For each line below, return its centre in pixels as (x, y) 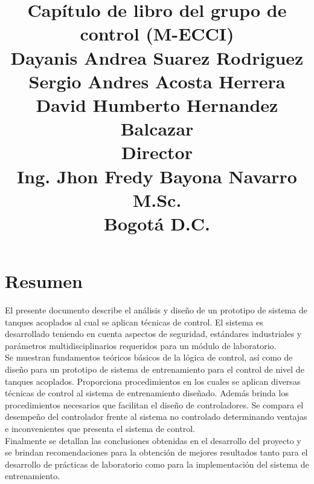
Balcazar (157, 129)
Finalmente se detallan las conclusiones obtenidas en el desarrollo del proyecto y (153, 440)
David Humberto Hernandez (157, 104)
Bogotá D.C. (157, 223)
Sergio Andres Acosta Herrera (157, 81)
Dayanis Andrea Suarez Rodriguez (157, 57)
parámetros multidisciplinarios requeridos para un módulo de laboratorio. (141, 345)
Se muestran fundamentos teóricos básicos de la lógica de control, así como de (149, 357)
